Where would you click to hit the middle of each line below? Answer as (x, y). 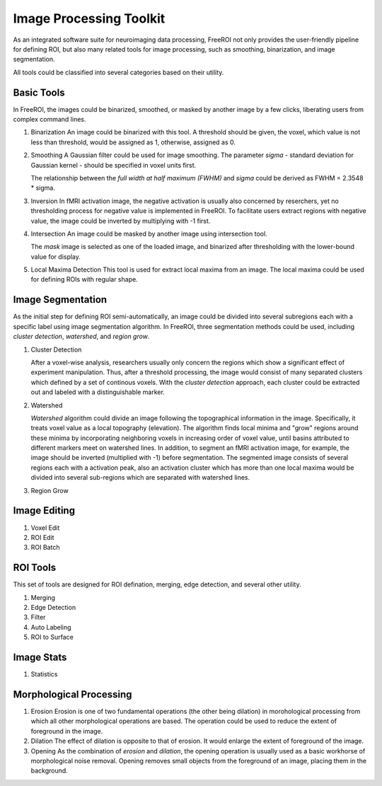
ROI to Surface (52, 637)
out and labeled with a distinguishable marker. (98, 392)
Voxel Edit (45, 528)
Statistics (44, 674)
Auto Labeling (51, 627)
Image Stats (40, 657)
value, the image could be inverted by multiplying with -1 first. (121, 221)
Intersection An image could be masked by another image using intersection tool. (149, 233)
